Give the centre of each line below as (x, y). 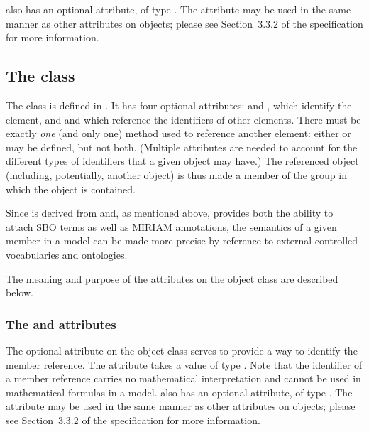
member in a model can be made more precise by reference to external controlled (182, 241)
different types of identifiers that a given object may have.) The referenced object (182, 161)
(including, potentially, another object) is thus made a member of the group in (176, 174)
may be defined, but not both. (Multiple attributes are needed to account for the (182, 147)
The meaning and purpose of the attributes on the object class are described (172, 278)
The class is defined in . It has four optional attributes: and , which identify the (179, 105)
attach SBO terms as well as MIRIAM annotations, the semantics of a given (171, 226)
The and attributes (61, 324)
